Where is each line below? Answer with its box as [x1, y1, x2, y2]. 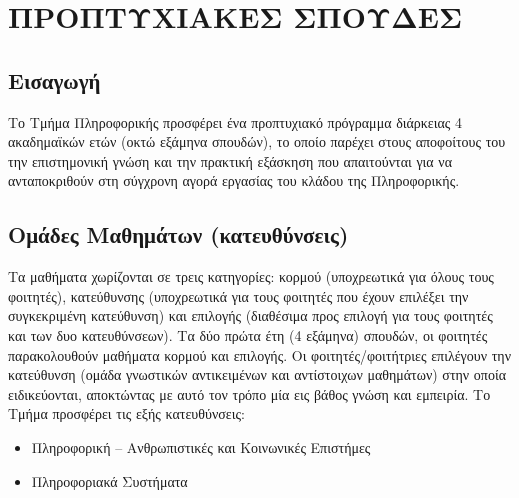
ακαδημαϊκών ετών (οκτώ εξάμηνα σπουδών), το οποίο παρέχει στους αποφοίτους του [8, 131, 506, 152]
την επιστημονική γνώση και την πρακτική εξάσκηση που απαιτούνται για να [8, 150, 453, 171]
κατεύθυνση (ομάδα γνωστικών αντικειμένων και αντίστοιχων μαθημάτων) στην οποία [8, 364, 507, 385]
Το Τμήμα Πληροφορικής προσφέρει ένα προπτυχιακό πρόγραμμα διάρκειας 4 [8, 111, 463, 132]
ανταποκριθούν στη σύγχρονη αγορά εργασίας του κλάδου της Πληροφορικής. [8, 170, 460, 191]
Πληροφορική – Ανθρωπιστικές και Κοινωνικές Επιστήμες [31, 436, 371, 457]
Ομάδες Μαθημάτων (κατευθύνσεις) [8, 219, 349, 250]
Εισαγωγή [8, 64, 101, 95]
